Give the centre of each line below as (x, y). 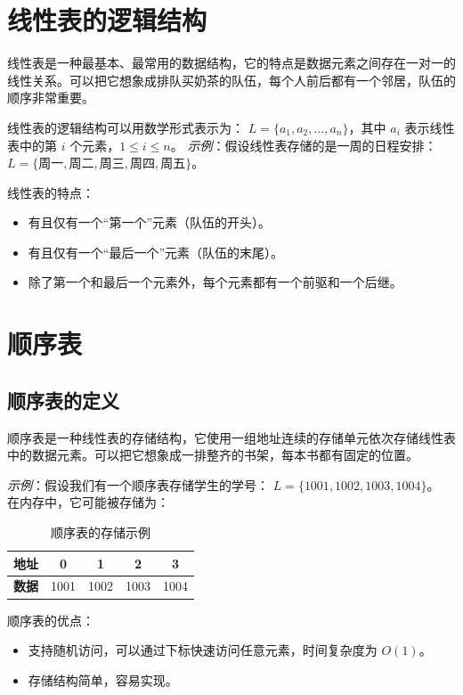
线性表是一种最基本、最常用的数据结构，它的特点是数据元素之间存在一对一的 (231, 63)
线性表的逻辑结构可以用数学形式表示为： (126, 127)
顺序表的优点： (51, 620)
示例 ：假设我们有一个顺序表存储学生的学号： (138, 484)
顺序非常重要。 (51, 98)
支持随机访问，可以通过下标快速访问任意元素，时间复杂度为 (203, 650)
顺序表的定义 (63, 400)
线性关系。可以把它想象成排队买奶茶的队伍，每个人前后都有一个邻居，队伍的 (231, 80)
